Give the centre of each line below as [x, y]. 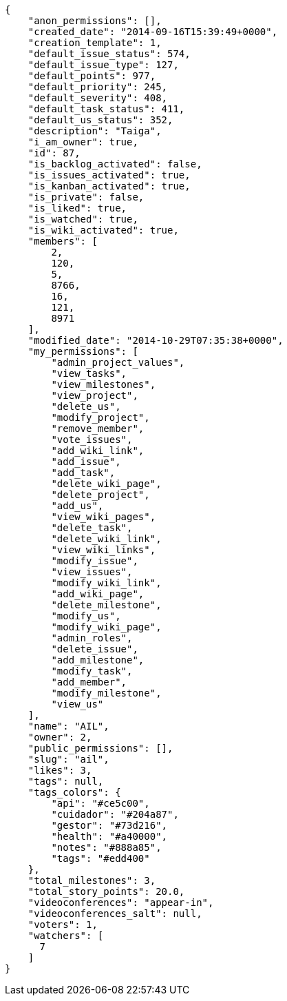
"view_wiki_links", [104, 550]
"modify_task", [92, 671]
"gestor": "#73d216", [109, 825]
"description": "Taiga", [95, 131]
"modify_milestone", [106, 693]
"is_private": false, [86, 197]
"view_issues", [92, 572]
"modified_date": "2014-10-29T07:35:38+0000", [156, 340]
